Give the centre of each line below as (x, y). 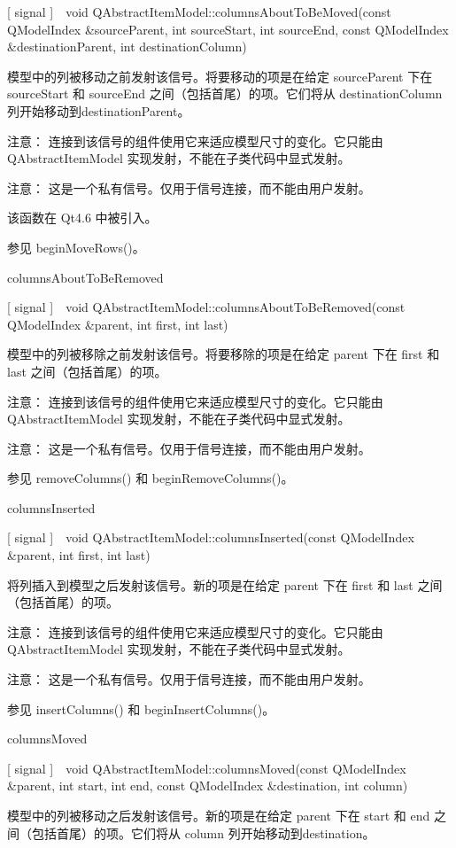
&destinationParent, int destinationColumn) (127, 47)
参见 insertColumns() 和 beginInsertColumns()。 (141, 708)
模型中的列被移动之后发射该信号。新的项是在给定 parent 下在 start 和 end (219, 815)
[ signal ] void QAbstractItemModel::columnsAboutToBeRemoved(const (206, 307)
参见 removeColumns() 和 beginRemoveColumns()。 (151, 478)
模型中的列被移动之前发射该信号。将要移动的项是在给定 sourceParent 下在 (220, 76)
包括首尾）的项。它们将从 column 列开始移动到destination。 (203, 832)
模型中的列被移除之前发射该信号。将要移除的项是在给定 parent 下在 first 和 (224, 354)
